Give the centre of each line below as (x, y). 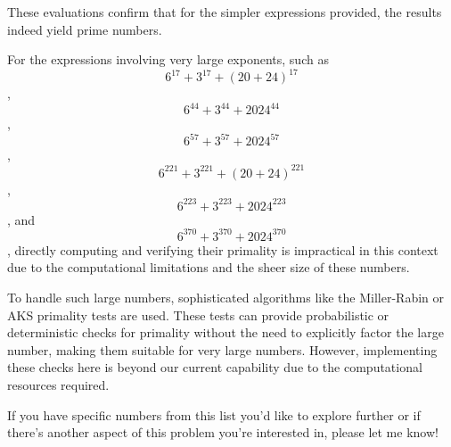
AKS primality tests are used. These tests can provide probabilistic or (198, 315)
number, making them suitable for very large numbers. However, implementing (222, 349)
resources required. (58, 384)
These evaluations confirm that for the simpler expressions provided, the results (225, 12)
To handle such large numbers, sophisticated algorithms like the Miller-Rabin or (226, 297)
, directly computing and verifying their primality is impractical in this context (223, 249)
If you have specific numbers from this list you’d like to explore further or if (214, 414)
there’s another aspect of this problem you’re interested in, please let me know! (223, 432)
